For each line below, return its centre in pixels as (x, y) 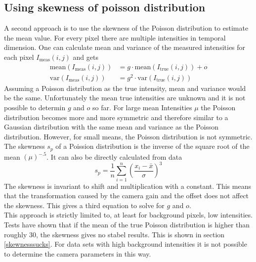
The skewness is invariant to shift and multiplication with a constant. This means (128, 186)
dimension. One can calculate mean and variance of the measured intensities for (125, 47)
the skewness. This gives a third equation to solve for (84, 205)
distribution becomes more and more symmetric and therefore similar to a (116, 117)
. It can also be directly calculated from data (114, 156)
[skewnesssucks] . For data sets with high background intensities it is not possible (126, 244)
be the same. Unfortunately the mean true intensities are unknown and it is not (125, 98)
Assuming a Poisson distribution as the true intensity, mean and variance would (125, 88)
